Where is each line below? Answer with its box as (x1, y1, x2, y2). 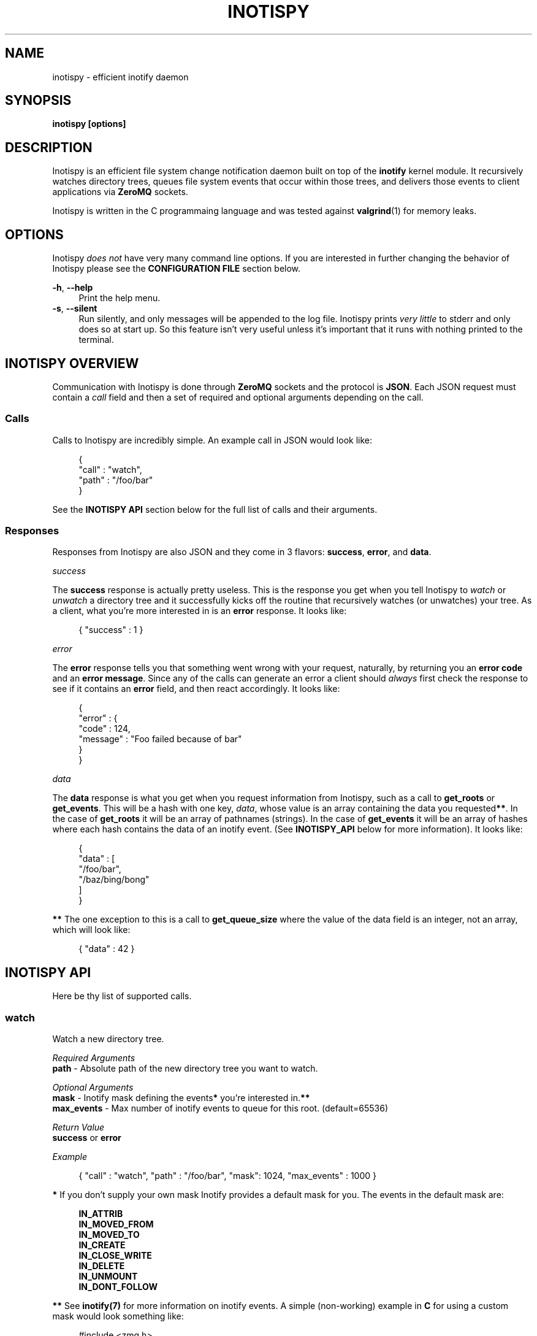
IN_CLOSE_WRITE (78, 1250, 152, 1261)
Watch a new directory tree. (52, 1034, 164, 1045)
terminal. (78, 334, 114, 345)
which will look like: (52, 924, 131, 935)
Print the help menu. (78, 293, 161, 304)
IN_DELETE (78, 1261, 125, 1272)
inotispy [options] (52, 118, 126, 129)
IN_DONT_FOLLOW (78, 1281, 158, 1292)
